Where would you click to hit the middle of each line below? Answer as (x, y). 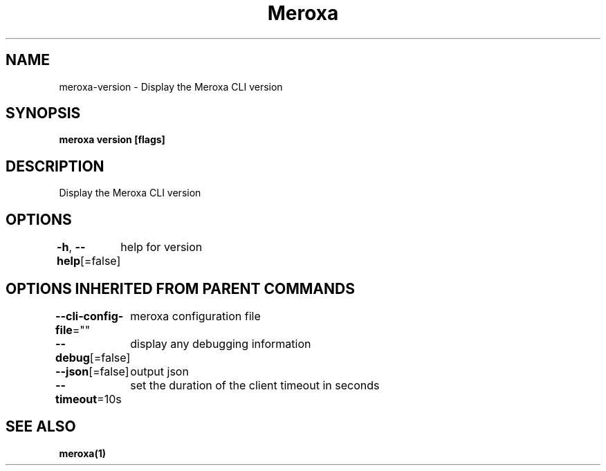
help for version (162, 247)
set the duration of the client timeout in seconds (255, 385)
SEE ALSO (41, 427)
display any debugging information (221, 343)
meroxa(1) (82, 453)
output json (159, 371)
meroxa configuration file (195, 316)
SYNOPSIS (43, 113)
